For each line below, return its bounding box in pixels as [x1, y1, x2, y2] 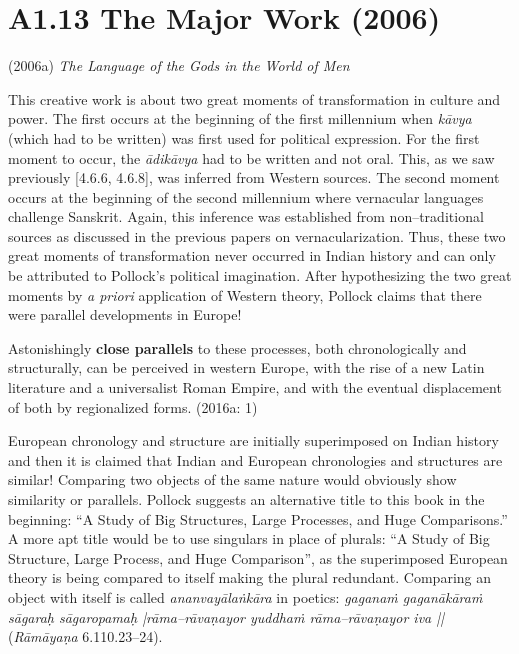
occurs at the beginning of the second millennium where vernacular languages [8, 186, 484, 207]
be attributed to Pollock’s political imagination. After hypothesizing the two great [8, 265, 512, 286]
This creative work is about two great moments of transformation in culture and [8, 88, 501, 109]
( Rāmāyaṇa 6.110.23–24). [8, 626, 163, 647]
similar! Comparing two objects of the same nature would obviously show [8, 469, 457, 490]
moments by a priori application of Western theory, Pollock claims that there [8, 284, 482, 305]
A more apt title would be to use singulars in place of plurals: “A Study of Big [8, 528, 490, 549]
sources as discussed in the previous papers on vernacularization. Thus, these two [8, 225, 506, 246]
